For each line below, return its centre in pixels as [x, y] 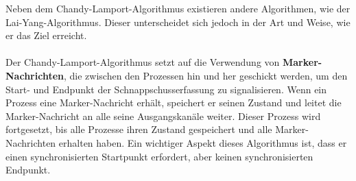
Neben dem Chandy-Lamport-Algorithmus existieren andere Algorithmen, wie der [178, 8]
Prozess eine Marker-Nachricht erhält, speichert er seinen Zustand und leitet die [174, 102]
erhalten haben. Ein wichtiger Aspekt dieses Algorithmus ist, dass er [203, 142]
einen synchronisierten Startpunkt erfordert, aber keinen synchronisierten [159, 156]
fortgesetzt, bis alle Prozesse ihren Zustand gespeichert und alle [139, 129]
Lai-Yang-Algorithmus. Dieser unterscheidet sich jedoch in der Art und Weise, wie [178, 22]
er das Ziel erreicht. [46, 35]
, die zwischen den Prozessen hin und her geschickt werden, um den [205, 75]
